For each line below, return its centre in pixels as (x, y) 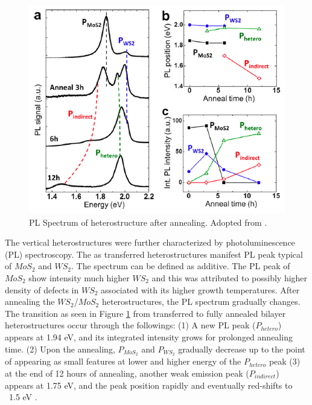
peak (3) (285, 361)
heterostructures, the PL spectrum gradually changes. (201, 301)
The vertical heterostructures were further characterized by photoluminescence (150, 242)
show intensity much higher (79, 278)
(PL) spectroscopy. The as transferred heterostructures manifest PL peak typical (154, 254)
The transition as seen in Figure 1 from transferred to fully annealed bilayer (145, 313)
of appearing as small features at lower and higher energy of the (123, 361)
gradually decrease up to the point (242, 349)
